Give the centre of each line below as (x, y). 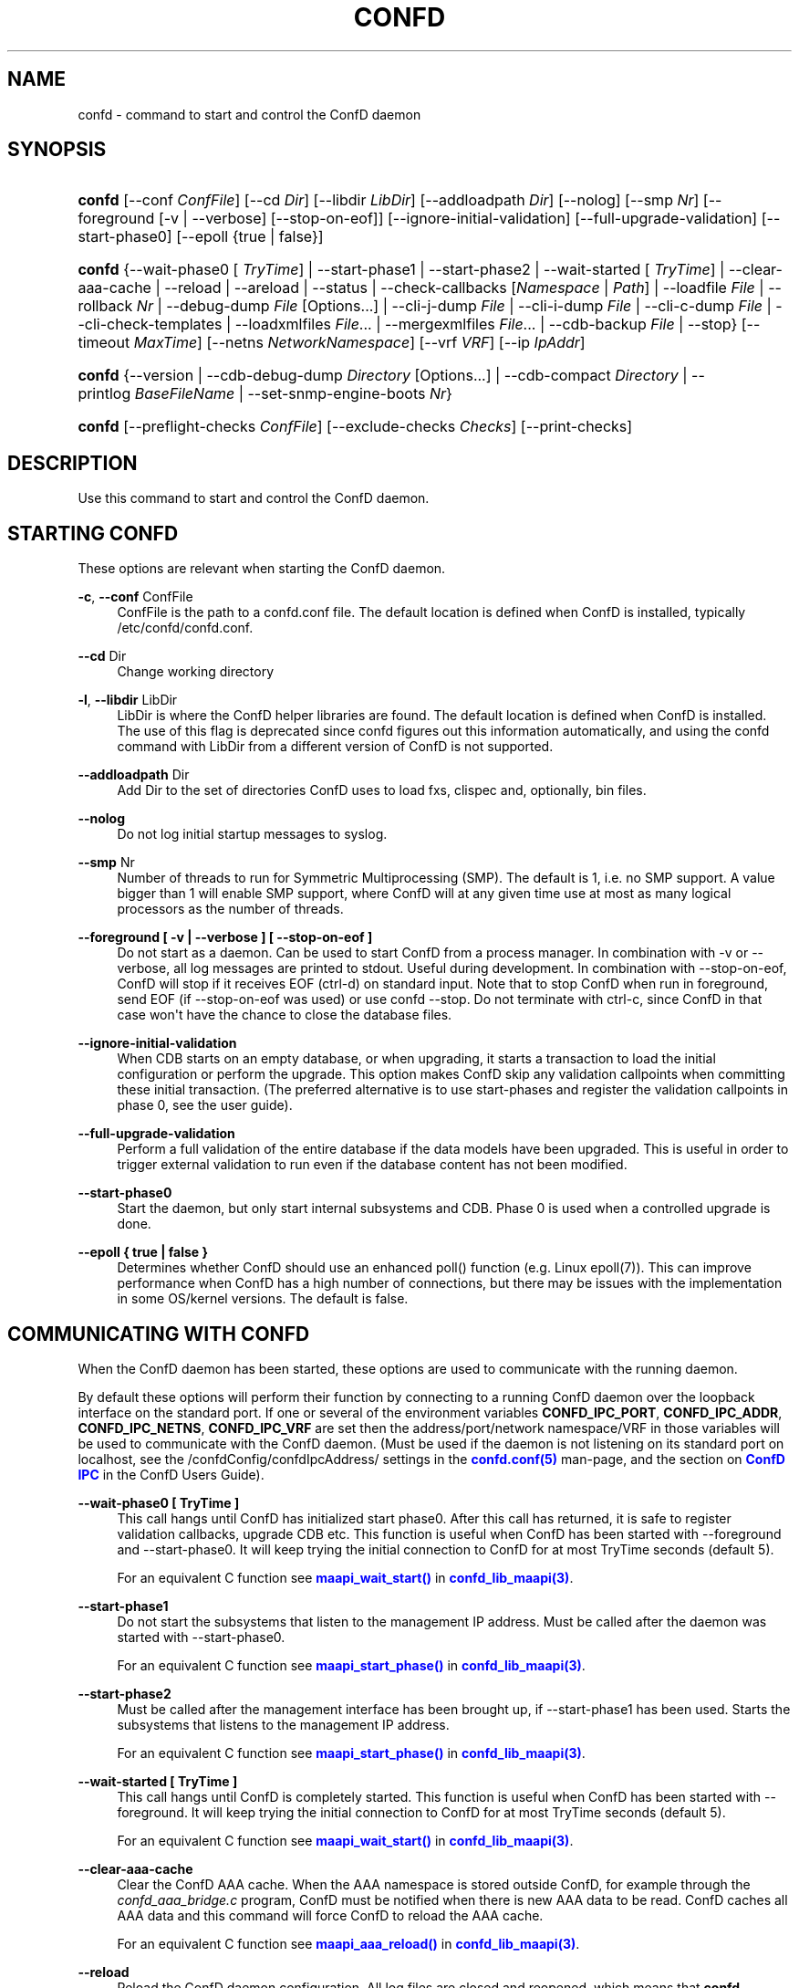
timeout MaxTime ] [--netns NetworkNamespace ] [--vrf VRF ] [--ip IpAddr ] (332, 343)
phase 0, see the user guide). (205, 1105)
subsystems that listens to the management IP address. (283, 1724)
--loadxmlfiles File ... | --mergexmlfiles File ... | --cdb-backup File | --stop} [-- (498, 324)
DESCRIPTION (73, 463)
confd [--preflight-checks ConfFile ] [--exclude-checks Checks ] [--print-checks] (355, 427)
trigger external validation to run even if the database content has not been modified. (372, 1165)
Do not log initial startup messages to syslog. (252, 834)
